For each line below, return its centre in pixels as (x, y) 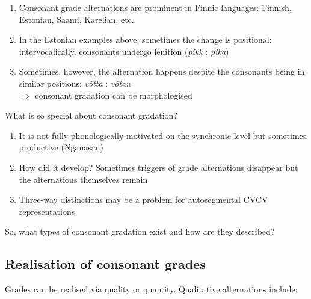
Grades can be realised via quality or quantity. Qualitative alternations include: (151, 289)
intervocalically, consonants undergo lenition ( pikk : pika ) (124, 51)
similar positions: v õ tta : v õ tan (75, 83)
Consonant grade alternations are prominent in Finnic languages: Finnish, (155, 7)
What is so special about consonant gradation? (91, 115)
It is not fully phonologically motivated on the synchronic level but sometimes (163, 135)
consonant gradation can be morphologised (114, 95)
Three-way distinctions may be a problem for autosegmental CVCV (143, 199)
